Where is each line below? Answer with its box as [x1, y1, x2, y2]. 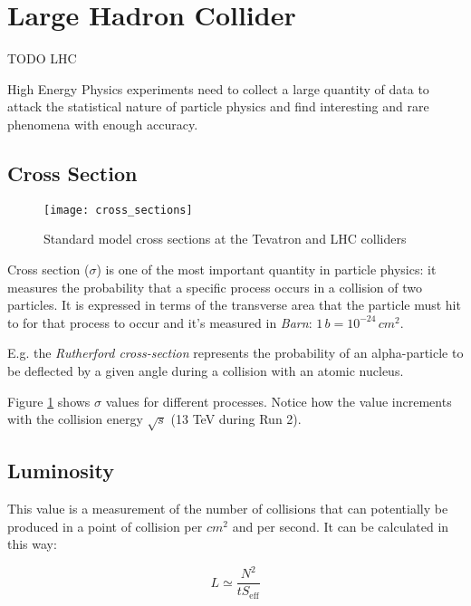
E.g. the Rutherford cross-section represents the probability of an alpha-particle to [7, 343, 464, 362]
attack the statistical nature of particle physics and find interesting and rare [7, 97, 429, 116]
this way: [7, 534, 57, 553]
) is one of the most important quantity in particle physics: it [96, 259, 437, 278]
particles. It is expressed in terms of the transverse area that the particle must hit [7, 295, 461, 314]
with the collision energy [7, 409, 143, 428]
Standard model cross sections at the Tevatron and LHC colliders [43, 229, 407, 248]
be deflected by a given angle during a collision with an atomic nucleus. [7, 361, 404, 380]
